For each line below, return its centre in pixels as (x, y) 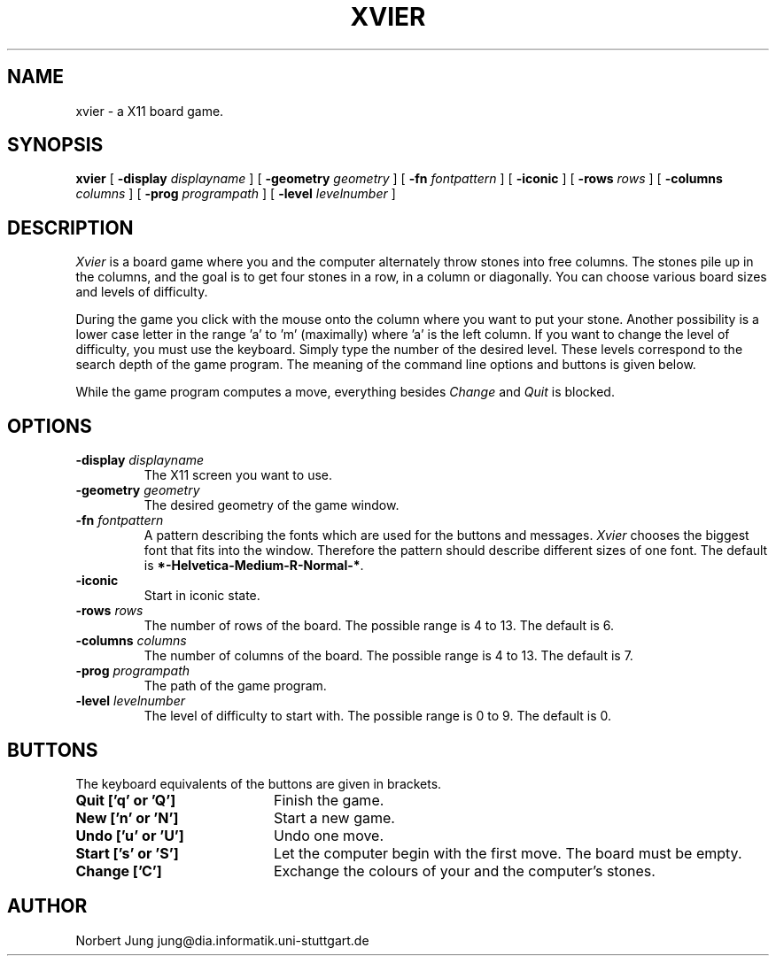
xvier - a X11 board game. (150, 111)
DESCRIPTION (70, 227)
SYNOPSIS (55, 145)
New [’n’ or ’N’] (127, 817)
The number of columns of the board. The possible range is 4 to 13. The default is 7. (388, 656)
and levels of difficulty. (142, 292)
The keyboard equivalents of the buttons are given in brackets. (259, 783)
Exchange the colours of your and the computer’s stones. (464, 871)
